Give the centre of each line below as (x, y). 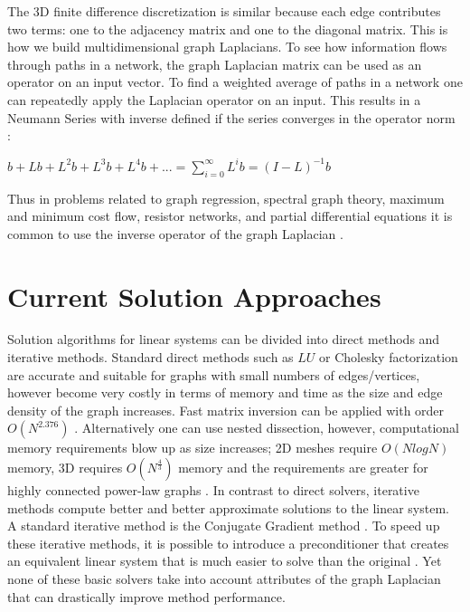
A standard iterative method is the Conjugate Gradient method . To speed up (224, 526)
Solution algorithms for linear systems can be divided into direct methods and (224, 339)
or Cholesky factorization (389, 357)
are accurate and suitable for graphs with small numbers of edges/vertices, (214, 374)
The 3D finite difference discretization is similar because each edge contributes (224, 11)
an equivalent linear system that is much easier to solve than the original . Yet (225, 561)
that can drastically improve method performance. (146, 596)
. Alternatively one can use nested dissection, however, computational (267, 428)
